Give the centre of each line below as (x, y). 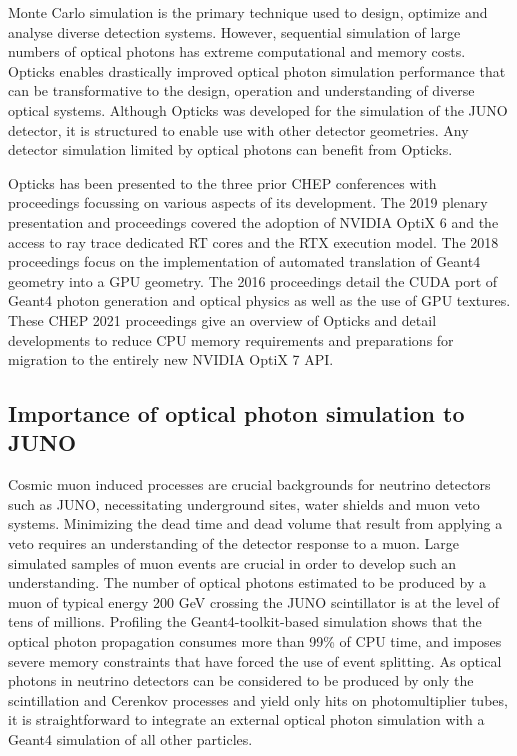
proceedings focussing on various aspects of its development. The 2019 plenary (248, 202)
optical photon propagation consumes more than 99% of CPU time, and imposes (255, 641)
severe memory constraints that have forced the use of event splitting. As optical (255, 660)
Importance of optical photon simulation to (236, 413)
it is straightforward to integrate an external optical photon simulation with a (246, 719)
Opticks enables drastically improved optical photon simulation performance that (257, 70)
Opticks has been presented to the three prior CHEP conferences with (222, 182)
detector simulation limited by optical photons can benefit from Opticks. (230, 149)
